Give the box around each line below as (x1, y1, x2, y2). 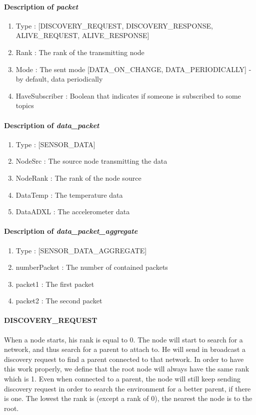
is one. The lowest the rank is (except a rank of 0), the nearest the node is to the (4, 393, 252, 403)
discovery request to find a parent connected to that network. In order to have (4, 353, 244, 364)
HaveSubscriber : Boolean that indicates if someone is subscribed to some (15, 90, 241, 101)
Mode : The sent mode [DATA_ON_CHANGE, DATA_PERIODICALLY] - (15, 64, 251, 74)
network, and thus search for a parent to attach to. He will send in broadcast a (4, 344, 246, 354)
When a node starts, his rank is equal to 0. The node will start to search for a (4, 334, 243, 344)
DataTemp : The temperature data (15, 189, 123, 200)
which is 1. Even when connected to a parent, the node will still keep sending (4, 373, 240, 384)
